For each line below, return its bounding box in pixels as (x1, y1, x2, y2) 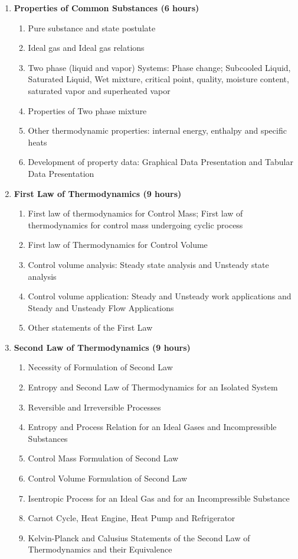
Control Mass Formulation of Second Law (28, 452, 179, 464)
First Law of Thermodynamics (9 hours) (14, 187, 182, 199)
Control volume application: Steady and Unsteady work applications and (28, 290, 292, 302)
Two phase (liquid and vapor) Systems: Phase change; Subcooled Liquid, (28, 61, 291, 73)
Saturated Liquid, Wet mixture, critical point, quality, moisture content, (28, 73, 289, 85)
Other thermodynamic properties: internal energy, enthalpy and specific (28, 124, 287, 137)
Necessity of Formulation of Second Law (28, 361, 173, 373)
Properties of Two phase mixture (28, 104, 147, 117)
